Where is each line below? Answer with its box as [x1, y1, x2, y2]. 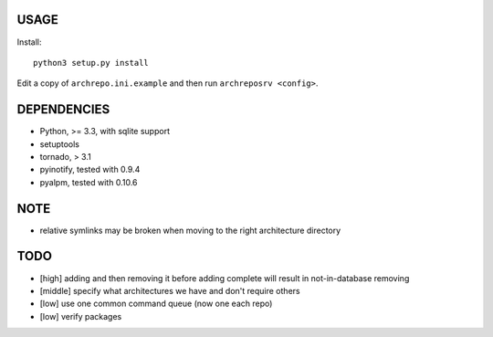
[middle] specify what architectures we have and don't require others [39, 285, 300, 296]
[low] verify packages [39, 311, 122, 321]
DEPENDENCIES [16, 101, 110, 118]
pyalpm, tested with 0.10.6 [39, 176, 138, 187]
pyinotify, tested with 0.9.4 [39, 164, 141, 175]
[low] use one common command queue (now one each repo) [39, 298, 273, 310]
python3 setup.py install [33, 58, 150, 68]
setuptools [39, 138, 79, 150]
